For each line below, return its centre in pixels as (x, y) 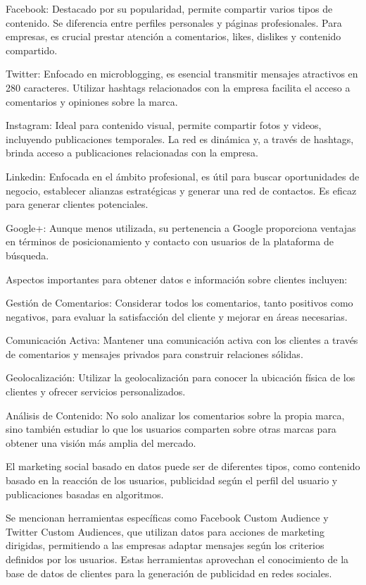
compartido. (32, 50)
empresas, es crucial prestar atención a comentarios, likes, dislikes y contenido (173, 36)
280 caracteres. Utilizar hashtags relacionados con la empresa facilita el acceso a (178, 87)
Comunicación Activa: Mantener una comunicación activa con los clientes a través (182, 340)
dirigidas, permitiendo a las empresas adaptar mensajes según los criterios (165, 545)
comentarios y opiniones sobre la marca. (92, 101)
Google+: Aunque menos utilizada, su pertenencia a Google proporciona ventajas (181, 227)
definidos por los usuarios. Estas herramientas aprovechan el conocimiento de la (177, 559)
